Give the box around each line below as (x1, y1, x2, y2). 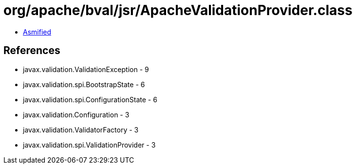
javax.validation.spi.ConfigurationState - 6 (23, 95, 157, 104)
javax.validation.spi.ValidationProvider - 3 (23, 140, 156, 149)
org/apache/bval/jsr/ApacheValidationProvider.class (3, 2, 353, 19)
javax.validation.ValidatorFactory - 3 (23, 125, 139, 134)
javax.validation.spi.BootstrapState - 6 (23, 80, 145, 89)
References (3, 44, 60, 57)
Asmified (23, 27, 52, 36)
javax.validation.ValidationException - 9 (23, 65, 149, 74)
